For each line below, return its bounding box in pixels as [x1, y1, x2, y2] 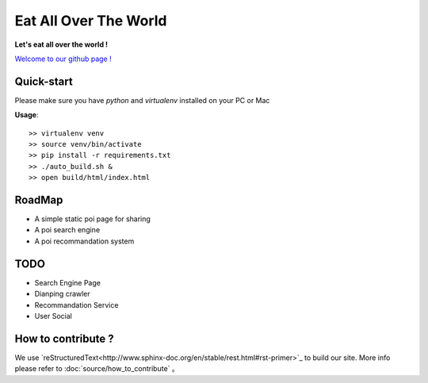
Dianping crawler [34, 289, 90, 299]
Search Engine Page [34, 278, 101, 287]
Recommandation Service [34, 300, 119, 309]
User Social [34, 311, 73, 320]
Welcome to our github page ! [14, 54, 112, 63]
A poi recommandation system [34, 236, 135, 246]
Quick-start [14, 75, 73, 88]
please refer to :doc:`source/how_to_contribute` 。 [14, 364, 180, 373]
